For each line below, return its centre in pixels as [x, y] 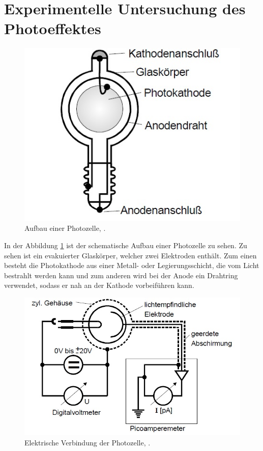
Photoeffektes [53, 28]
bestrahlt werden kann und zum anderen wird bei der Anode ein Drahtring [121, 275]
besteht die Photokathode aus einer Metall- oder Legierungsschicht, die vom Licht [132, 265]
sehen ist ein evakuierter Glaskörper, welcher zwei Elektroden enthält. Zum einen [130, 255]
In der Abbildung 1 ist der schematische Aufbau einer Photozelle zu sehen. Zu [126, 245]
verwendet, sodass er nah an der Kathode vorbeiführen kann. [99, 285]
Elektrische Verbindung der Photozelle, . [87, 442]
